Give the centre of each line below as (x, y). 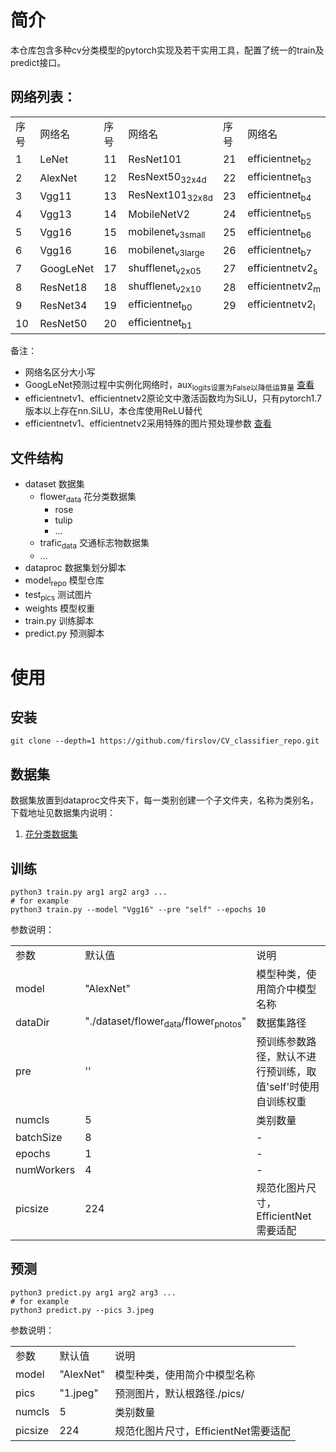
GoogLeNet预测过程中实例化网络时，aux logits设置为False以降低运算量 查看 (169, 385)
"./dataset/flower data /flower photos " (165, 1022)
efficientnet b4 (279, 196)
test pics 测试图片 (58, 595)
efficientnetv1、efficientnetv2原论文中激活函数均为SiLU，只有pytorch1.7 (173, 398)
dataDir (32, 1023)
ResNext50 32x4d (167, 177)
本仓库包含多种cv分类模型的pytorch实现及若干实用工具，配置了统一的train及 (167, 50)
